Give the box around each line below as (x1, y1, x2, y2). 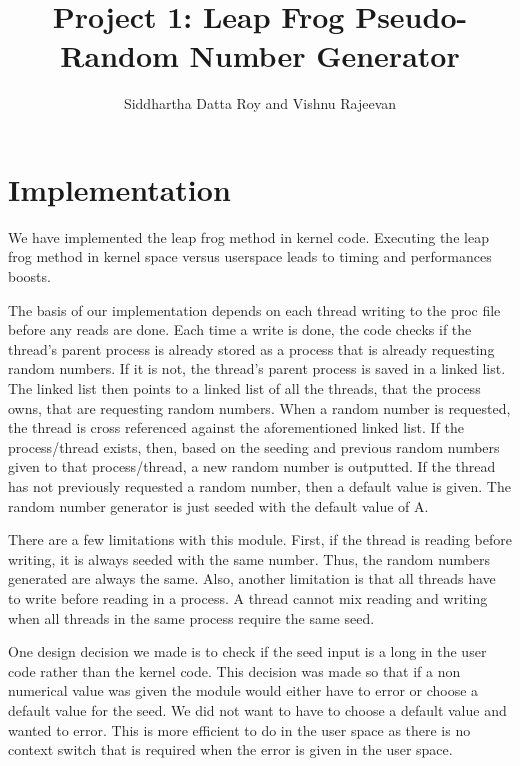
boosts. (8, 266, 51, 287)
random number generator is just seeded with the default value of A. (8, 495, 429, 516)
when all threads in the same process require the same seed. (8, 607, 375, 628)
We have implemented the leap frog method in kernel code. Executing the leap (8, 226, 489, 247)
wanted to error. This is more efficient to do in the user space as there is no (8, 719, 471, 740)
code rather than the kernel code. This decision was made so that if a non (8, 660, 461, 681)
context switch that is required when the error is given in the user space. (8, 739, 453, 760)
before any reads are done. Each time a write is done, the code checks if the (8, 319, 472, 340)
